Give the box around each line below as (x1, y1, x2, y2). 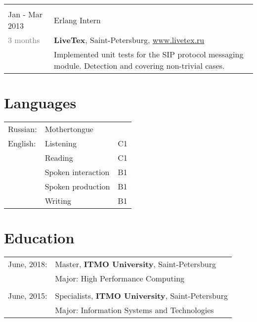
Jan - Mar (8, 8, 43, 20)
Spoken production (44, 181, 110, 192)
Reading (44, 152, 73, 164)
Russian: (8, 123, 37, 135)
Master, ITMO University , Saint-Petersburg (55, 258, 216, 270)
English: (8, 138, 36, 149)
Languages (4, 92, 77, 113)
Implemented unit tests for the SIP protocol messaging (54, 48, 244, 60)
